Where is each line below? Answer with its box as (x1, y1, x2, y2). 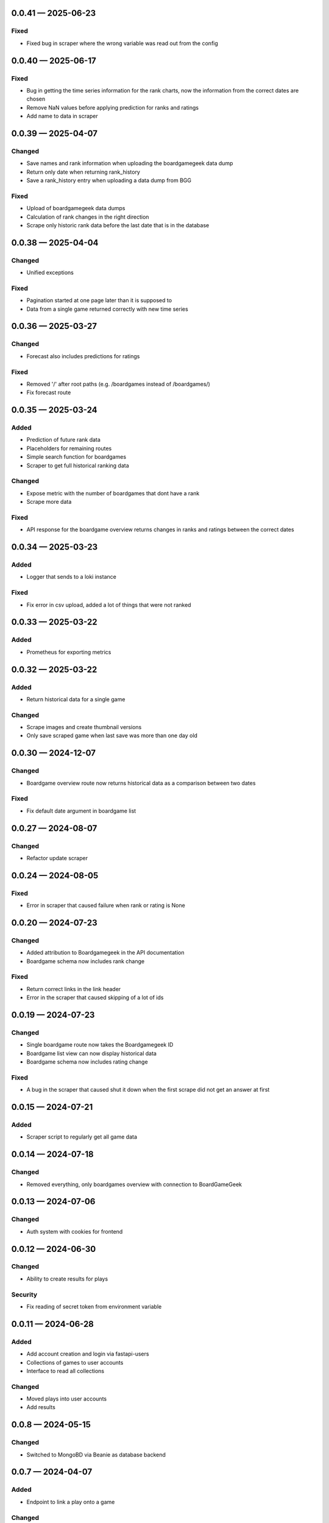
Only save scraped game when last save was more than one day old (26, 732, 198, 740)
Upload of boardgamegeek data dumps (26, 205, 126, 212)
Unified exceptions (26, 269, 74, 277)
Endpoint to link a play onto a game (26, 1498, 115, 1505)
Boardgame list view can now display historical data (26, 1050, 157, 1057)
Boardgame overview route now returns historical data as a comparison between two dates (26, 779, 256, 786)
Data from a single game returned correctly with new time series (26, 305, 188, 313)
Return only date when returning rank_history (26, 168, 140, 175)
